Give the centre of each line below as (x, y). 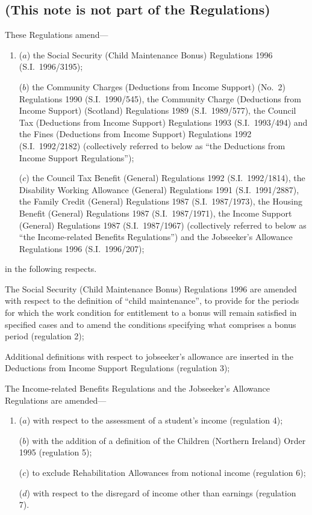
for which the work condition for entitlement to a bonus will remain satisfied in (151, 313)
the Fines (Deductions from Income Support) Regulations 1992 (135, 134)
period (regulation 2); (45, 336)
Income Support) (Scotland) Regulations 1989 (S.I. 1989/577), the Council (158, 110)
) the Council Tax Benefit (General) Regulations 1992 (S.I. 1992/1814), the (166, 178)
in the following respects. (51, 269)
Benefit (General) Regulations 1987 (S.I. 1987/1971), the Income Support (155, 213)
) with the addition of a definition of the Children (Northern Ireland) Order (166, 440)
